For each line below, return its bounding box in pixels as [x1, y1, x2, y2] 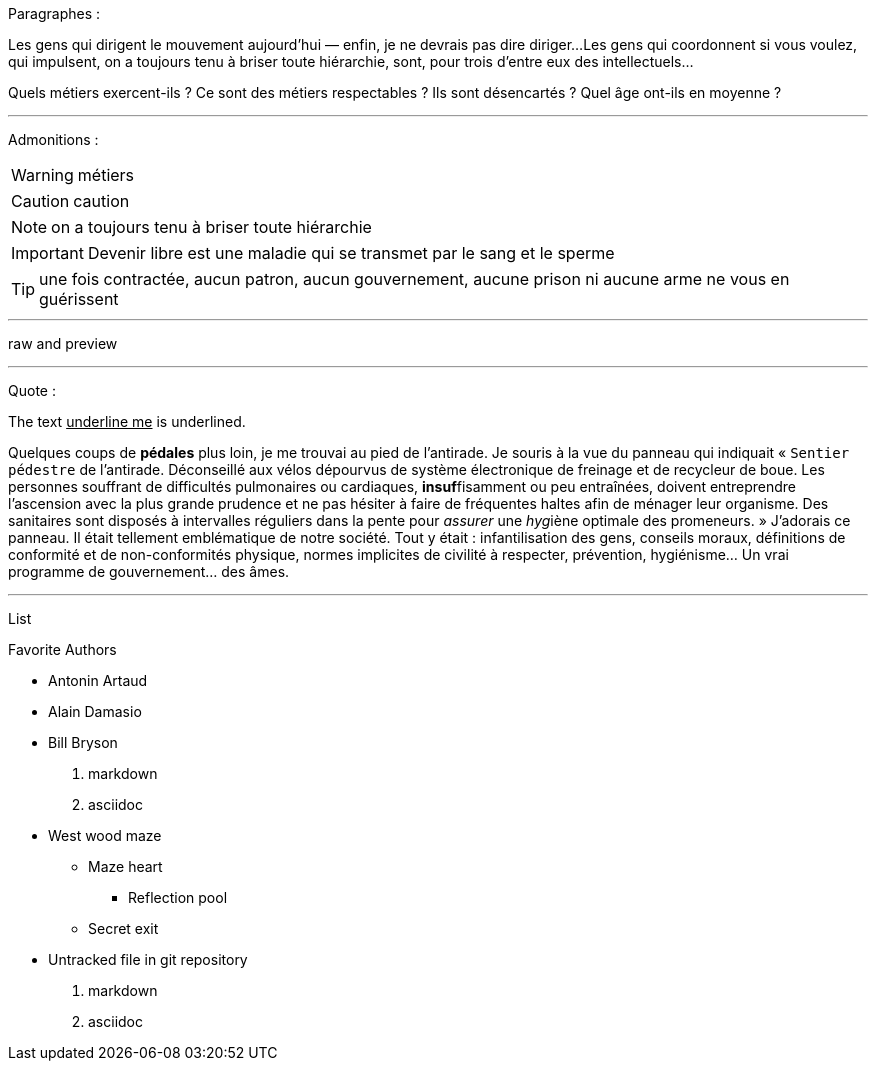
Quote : [8, 382, 56, 399]
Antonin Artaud [48, 672, 148, 689]
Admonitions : [8, 131, 99, 148]
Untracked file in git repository [48, 951, 248, 968]
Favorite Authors [8, 641, 117, 658]
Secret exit [88, 920, 159, 937]
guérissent [39, 289, 119, 309]
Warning [11, 165, 74, 185]
